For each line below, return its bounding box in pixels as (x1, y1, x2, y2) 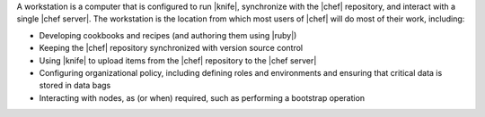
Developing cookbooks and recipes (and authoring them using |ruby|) (39, 29, 297, 40)
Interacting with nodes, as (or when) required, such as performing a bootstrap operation (39, 92, 366, 103)
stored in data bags (39, 80, 111, 91)
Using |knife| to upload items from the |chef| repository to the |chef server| (39, 54, 317, 66)
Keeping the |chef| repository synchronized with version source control (39, 43, 304, 54)
